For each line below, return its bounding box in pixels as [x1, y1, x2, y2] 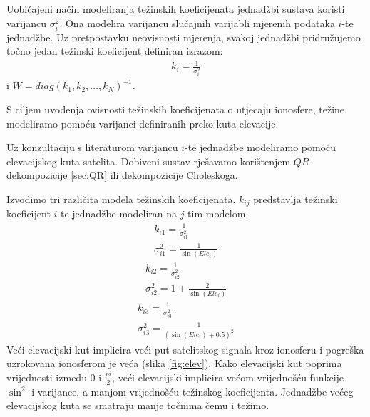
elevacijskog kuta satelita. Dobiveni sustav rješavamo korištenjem [6, 153, 291, 168]
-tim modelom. [184, 206, 249, 221]
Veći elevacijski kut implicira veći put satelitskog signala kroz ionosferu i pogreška [6, 341, 364, 356]
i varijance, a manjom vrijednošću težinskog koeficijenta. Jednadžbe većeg [31, 383, 354, 398]
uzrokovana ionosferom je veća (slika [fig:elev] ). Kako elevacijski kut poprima [6, 356, 342, 371]
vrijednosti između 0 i [6, 369, 102, 384]
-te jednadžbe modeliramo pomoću [185, 140, 336, 155]
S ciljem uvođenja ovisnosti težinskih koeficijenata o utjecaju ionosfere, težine [6, 101, 345, 116]
